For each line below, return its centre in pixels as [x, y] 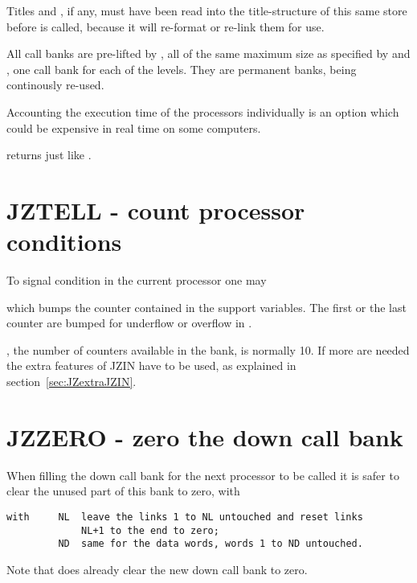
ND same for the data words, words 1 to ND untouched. [211, 544]
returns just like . [49, 155]
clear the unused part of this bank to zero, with [123, 491]
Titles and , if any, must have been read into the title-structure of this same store [207, 10]
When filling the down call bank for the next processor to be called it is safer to [203, 475]
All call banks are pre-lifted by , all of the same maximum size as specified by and [208, 53]
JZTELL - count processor [156, 209]
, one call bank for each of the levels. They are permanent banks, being [182, 69]
